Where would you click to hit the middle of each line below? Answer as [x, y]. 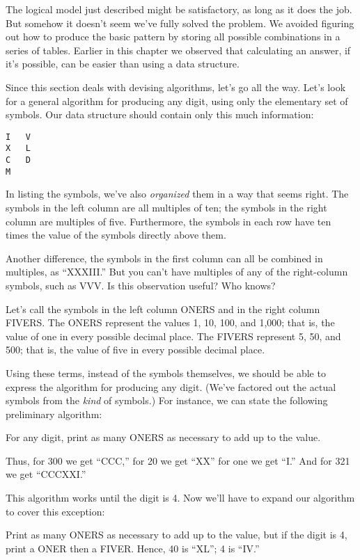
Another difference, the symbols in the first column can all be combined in [164, 258]
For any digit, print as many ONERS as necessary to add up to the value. [163, 437]
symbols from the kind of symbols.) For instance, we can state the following [167, 400]
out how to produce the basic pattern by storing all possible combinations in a [173, 37]
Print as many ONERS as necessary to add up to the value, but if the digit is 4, [177, 535]
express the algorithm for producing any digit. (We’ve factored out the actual [171, 386]
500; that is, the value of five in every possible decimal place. [135, 350]
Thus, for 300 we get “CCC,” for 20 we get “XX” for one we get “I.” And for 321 [178, 460]
